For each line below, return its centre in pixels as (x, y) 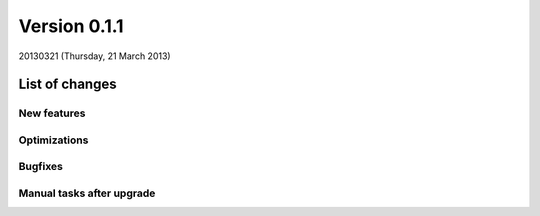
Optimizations (53, 140)
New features (52, 113)
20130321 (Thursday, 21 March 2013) (94, 56)
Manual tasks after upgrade (87, 193)
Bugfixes (41, 167)
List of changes (67, 84)
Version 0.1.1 (71, 26)
